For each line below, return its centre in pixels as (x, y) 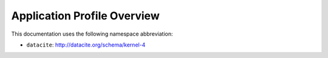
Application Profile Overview (86, 16)
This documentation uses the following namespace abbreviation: (92, 34)
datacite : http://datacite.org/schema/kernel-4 (86, 45)
